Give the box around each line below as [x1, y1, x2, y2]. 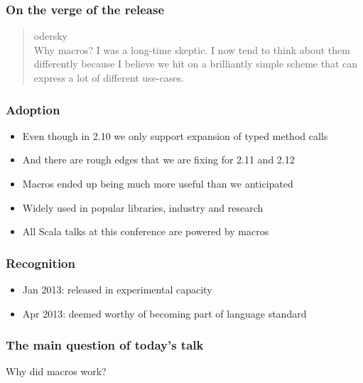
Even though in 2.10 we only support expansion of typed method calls [22, 128, 328, 143]
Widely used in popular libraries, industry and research [22, 200, 264, 215]
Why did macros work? [6, 364, 107, 379]
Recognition [6, 254, 75, 271]
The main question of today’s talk [6, 336, 204, 354]
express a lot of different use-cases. [33, 70, 184, 85]
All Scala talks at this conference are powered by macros [22, 224, 269, 239]
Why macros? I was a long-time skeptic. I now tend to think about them [33, 42, 350, 57]
